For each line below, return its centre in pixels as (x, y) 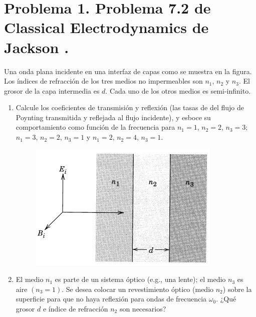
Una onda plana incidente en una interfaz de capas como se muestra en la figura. (128, 71)
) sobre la (237, 289)
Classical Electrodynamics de (106, 27)
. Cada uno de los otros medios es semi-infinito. (178, 90)
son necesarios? (143, 309)
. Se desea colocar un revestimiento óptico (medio (138, 289)
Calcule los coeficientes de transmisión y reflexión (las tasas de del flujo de (130, 107)
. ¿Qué (226, 299)
